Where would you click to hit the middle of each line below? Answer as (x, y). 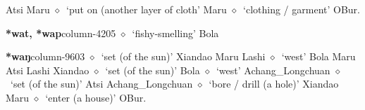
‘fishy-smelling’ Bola (175, 33)
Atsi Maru (28, 9)
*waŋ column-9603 (45, 56)
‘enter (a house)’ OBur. (96, 97)
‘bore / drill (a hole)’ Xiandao (274, 84)
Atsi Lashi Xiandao (48, 70)
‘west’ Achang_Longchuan (273, 70)
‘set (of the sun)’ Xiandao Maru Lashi (183, 56)
